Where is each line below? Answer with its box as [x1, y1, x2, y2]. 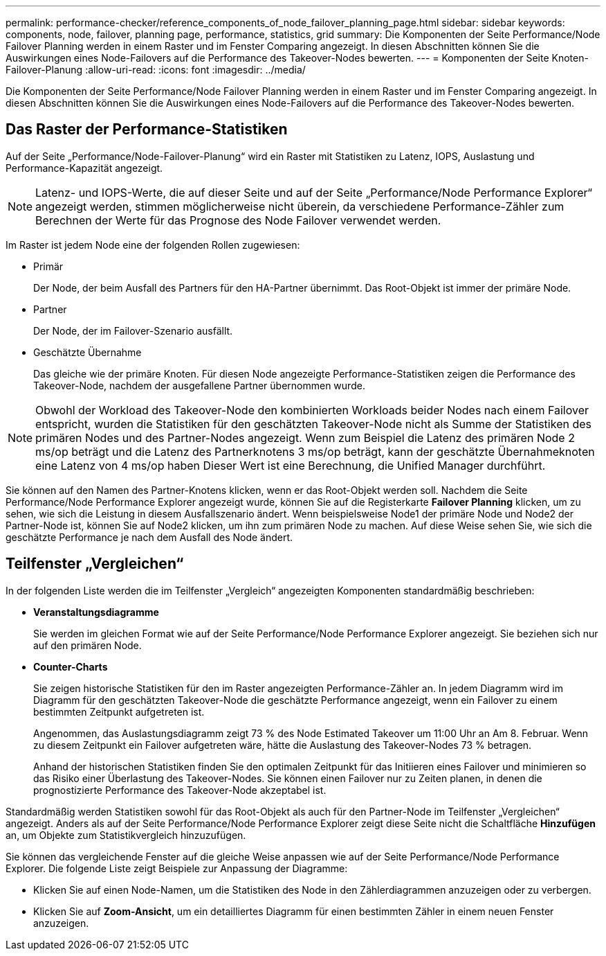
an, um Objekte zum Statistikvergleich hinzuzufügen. [6, 829, 246, 841]
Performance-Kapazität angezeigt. [6, 161, 163, 174]
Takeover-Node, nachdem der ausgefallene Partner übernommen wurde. [33, 379, 365, 391]
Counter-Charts [33, 660, 108, 673]
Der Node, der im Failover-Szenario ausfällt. [33, 324, 233, 337]
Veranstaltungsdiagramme [33, 605, 159, 618]
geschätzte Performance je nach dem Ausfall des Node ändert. [6, 531, 293, 543]
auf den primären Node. [33, 639, 142, 651]
